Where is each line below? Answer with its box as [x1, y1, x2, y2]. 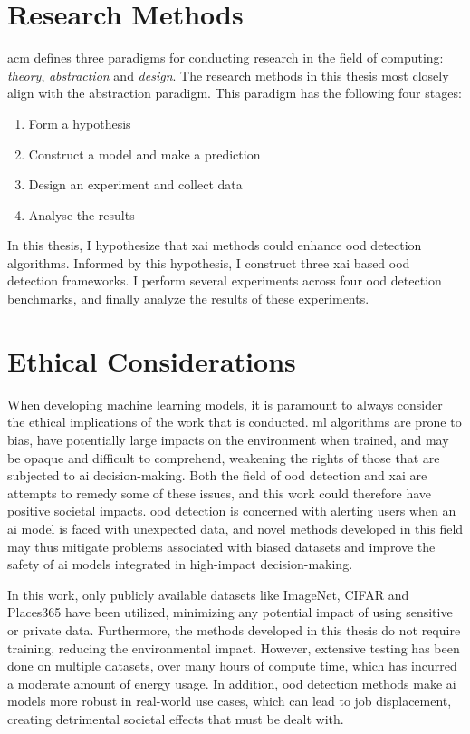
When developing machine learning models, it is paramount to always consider [7, 394, 443, 413]
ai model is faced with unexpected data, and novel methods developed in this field [7, 518, 464, 537]
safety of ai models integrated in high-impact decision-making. [7, 555, 353, 574]
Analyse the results [28, 205, 135, 224]
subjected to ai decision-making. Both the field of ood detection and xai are [7, 466, 427, 485]
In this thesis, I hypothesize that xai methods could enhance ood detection [7, 236, 422, 255]
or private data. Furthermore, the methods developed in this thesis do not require [7, 620, 461, 639]
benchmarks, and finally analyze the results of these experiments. [7, 289, 369, 308]
